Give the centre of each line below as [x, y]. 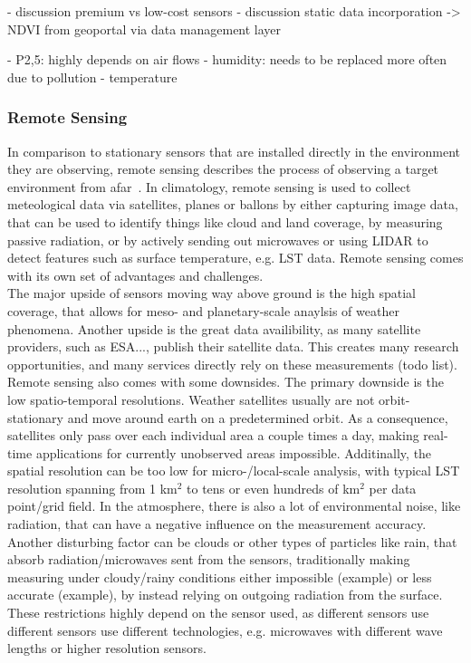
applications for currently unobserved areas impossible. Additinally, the [234, 452]
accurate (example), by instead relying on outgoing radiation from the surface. [225, 595]
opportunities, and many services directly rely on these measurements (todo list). [232, 364]
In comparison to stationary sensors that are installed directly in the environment [234, 151]
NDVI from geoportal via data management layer [144, 29]
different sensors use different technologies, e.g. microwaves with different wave [225, 630]
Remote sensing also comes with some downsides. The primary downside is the [226, 382]
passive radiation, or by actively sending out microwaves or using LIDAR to [218, 240]
